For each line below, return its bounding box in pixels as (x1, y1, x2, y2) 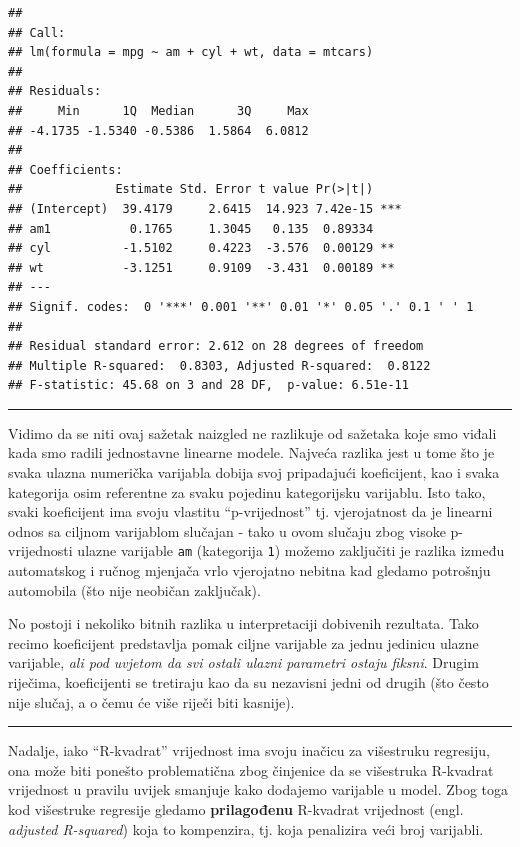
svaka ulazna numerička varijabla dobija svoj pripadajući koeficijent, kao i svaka (8, 462, 500, 483)
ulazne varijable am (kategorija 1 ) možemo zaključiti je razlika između (77, 540, 505, 561)
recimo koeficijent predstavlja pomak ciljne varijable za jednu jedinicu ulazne (8, 632, 479, 653)
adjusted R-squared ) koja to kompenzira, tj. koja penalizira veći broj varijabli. (8, 818, 484, 839)
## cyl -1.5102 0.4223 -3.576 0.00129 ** (8, 241, 395, 256)
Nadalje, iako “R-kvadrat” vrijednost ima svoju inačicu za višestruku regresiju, (8, 740, 490, 761)
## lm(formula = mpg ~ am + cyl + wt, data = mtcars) (8, 45, 374, 60)
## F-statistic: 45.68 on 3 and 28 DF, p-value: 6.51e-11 (8, 378, 409, 393)
